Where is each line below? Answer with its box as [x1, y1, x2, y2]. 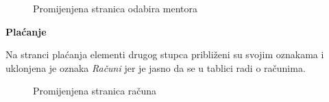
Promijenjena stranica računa [33, 84, 157, 98]
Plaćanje [5, 24, 47, 38]
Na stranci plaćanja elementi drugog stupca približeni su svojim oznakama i [5, 47, 324, 62]
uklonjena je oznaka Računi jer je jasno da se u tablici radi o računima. [5, 60, 306, 75]
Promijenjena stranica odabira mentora [33, 1, 198, 15]
